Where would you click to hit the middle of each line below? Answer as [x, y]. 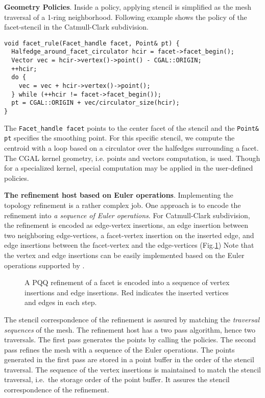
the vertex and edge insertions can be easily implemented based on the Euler [124, 255]
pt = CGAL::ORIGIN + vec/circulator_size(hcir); [95, 103]
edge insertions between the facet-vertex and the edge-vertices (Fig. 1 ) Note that [129, 245]
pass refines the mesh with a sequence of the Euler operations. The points [119, 349]
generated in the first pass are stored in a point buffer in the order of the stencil [129, 359]
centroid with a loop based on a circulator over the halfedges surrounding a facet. [131, 148]
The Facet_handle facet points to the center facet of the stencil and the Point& [132, 127]
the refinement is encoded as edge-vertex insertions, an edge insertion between [126, 225]
